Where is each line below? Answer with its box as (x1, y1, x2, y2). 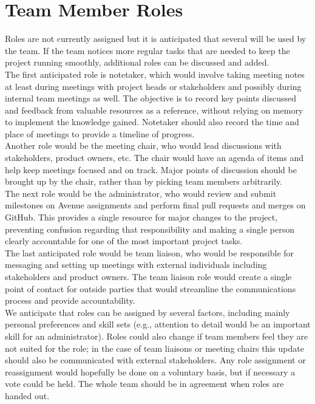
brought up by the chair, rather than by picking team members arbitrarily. (5, 175, 283, 188)
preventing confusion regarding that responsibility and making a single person (5, 222, 295, 235)
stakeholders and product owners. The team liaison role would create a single (5, 270, 292, 282)
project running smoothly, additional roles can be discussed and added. (5, 56, 269, 69)
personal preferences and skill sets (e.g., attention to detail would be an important (5, 318, 311, 330)
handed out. (5, 389, 50, 402)
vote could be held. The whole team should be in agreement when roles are (5, 377, 284, 390)
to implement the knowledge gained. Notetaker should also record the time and (5, 115, 299, 128)
